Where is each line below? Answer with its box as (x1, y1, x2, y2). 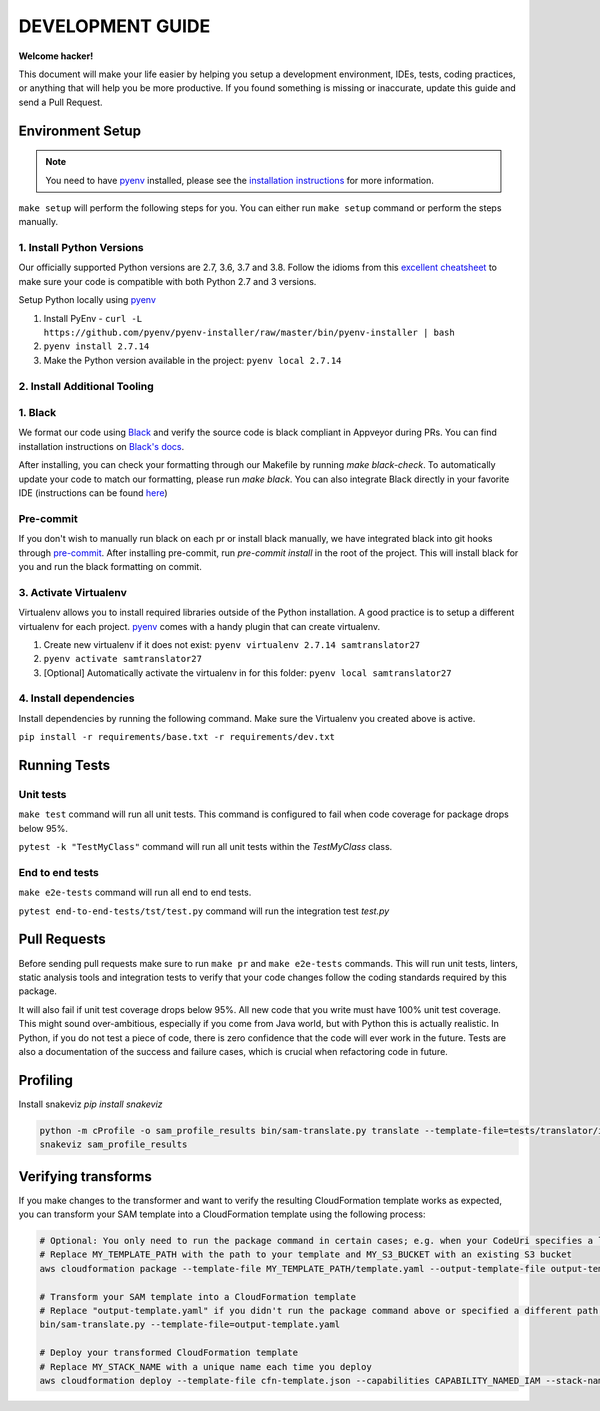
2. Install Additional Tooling (18, 379, 154, 393)
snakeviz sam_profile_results (39, 1139, 188, 1150)
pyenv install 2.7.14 (43, 341, 150, 352)
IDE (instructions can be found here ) (18, 487, 169, 499)
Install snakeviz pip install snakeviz (18, 1098, 164, 1110)
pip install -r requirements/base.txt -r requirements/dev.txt (18, 731, 335, 743)
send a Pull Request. (18, 96, 104, 108)
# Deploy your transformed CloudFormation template (39, 1347, 299, 1359)
